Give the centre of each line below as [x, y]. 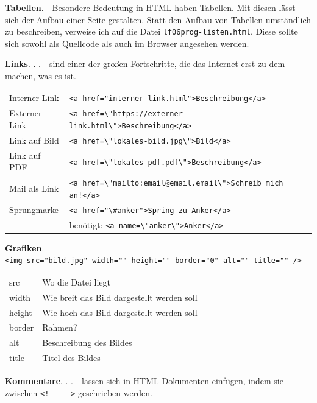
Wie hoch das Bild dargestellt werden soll [120, 312]
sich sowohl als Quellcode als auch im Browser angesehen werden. [127, 43]
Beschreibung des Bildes [87, 342]
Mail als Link [34, 188]
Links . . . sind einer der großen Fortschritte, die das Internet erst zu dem [145, 64]
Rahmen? [60, 327]
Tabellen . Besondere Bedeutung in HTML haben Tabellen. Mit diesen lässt [150, 7]
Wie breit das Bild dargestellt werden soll [120, 297]
